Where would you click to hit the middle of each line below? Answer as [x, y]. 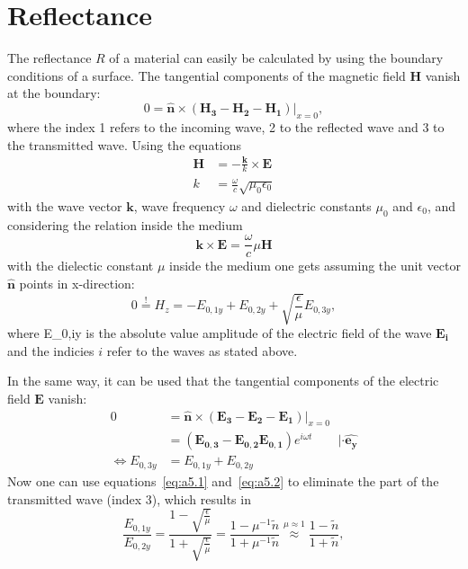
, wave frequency [180, 205]
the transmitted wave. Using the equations [125, 144]
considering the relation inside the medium [125, 224]
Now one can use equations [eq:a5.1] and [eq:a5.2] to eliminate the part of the [223, 480]
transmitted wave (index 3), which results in [129, 498]
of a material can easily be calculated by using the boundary [276, 58]
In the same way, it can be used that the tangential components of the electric [223, 381]
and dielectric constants [306, 205]
